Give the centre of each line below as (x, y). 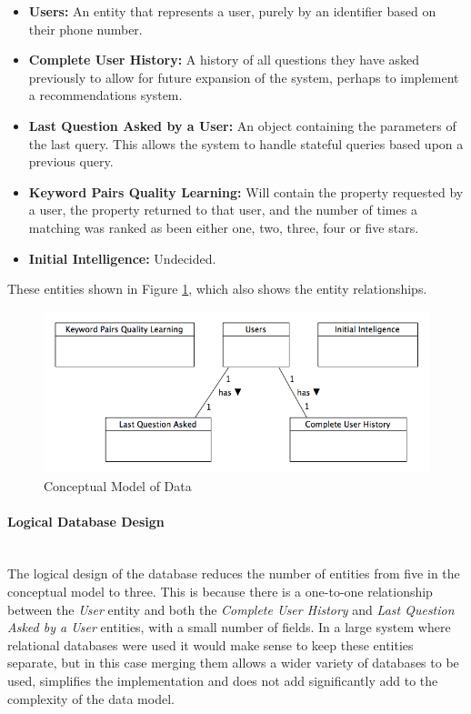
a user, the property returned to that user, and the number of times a (223, 210)
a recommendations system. (105, 95)
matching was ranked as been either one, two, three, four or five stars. (224, 227)
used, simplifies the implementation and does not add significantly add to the (223, 681)
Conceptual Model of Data (118, 485)
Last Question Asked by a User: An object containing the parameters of (242, 125)
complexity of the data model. (91, 698)
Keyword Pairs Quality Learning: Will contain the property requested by (246, 191)
